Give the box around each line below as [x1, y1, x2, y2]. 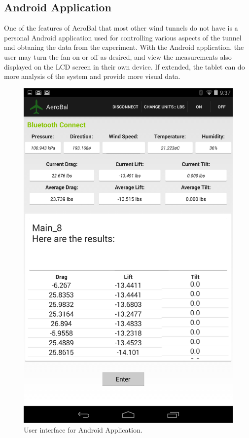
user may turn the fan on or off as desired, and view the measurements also [4, 51, 232, 62]
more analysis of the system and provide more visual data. [4, 71, 180, 81]
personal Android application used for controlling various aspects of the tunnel [4, 32, 242, 42]
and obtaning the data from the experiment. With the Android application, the [4, 42, 244, 52]
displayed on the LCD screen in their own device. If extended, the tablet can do [4, 61, 245, 72]
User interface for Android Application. [24, 424, 142, 435]
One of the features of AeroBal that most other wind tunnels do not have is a [4, 23, 238, 33]
